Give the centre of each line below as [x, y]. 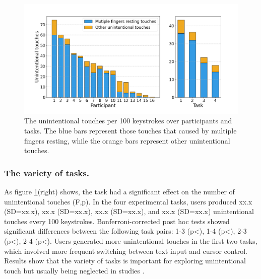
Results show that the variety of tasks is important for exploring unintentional [125, 261]
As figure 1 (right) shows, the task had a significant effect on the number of [119, 191]
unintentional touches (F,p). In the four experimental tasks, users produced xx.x [128, 201]
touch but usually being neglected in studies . [74, 270]
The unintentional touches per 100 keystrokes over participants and [128, 121]
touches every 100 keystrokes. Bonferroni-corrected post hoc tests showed [117, 221]
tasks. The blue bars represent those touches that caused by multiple [130, 130]
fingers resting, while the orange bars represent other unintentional [127, 140]
